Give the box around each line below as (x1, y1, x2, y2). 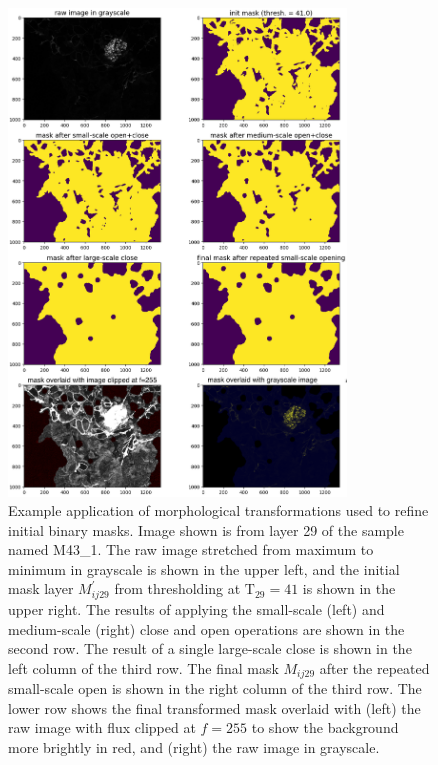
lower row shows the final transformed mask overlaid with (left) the (8, 697, 421, 718)
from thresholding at (114, 578, 241, 599)
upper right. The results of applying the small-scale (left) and (8, 598, 385, 619)
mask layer (8, 578, 74, 599)
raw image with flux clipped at (8, 717, 196, 738)
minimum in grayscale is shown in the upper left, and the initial (8, 558, 400, 579)
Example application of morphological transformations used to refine (8, 500, 429, 521)
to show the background (251, 717, 399, 738)
